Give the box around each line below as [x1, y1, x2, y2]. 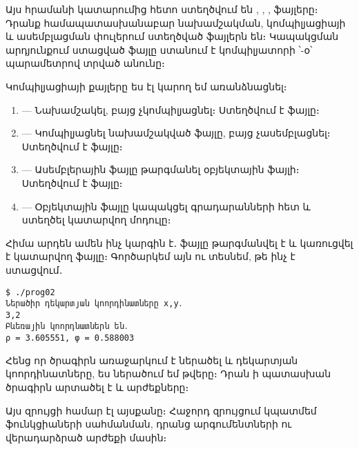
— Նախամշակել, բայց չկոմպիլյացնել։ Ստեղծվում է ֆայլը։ [21, 102, 320, 117]
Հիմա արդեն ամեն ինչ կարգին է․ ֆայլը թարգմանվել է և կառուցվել [6, 235, 353, 250]
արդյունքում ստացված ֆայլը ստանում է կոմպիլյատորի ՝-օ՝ [6, 42, 313, 57]
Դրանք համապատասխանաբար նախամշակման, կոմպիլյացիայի [6, 15, 346, 30]
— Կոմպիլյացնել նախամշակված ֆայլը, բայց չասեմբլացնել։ [21, 126, 331, 140]
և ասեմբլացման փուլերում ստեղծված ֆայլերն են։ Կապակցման [6, 29, 339, 43]
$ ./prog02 [6, 287, 55, 297]
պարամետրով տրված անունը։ [6, 56, 165, 70]
